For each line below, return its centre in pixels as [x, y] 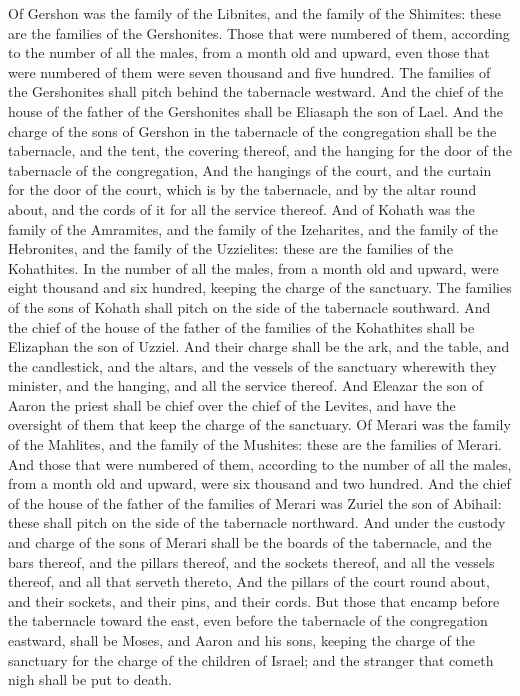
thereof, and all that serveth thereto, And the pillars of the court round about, [249, 581]
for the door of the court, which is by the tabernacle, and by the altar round [242, 189]
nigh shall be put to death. [90, 679]
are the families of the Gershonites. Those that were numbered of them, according [259, 32]
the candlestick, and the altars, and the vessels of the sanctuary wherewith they [252, 365]
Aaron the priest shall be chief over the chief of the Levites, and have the [232, 404]
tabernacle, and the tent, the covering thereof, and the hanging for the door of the [260, 150]
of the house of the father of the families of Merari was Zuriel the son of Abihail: [255, 502]
